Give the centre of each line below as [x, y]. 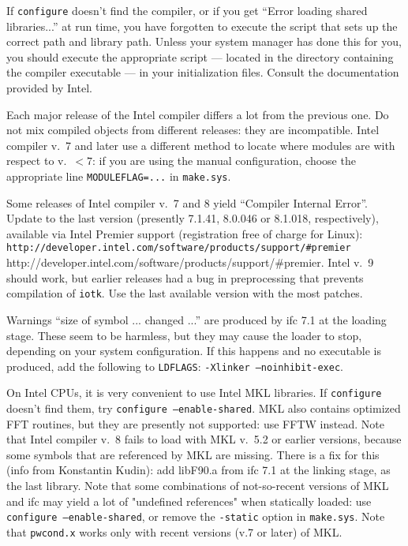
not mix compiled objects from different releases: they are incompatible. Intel [193, 130]
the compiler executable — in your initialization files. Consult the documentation [203, 72]
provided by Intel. [49, 88]
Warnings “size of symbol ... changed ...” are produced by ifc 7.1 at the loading [197, 319]
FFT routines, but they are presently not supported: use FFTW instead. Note [195, 423]
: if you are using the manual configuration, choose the [224, 161]
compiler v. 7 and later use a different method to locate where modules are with [201, 145]
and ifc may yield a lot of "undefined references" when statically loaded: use [189, 501]
